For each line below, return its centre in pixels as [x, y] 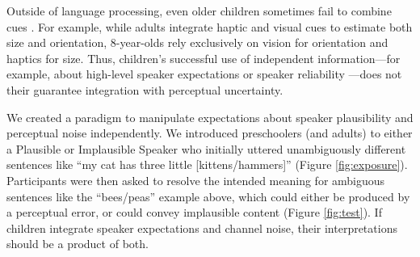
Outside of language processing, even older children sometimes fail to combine [199, 11]
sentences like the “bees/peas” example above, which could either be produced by [208, 196]
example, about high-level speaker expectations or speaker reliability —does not [204, 74]
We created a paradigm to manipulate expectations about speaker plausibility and [210, 117]
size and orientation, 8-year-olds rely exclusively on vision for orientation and [197, 42]
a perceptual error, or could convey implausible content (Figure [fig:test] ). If [194, 212]
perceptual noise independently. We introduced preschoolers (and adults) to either [210, 133]
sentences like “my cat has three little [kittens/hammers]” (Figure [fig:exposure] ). [207, 164]
